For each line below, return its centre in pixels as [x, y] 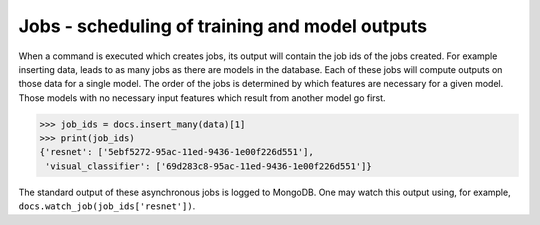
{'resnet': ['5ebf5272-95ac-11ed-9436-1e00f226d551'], [176, 152]
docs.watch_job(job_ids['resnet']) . [107, 206]
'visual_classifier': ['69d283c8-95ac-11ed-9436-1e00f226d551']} [208, 166]
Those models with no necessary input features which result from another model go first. [202, 97]
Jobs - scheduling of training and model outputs [223, 26]
